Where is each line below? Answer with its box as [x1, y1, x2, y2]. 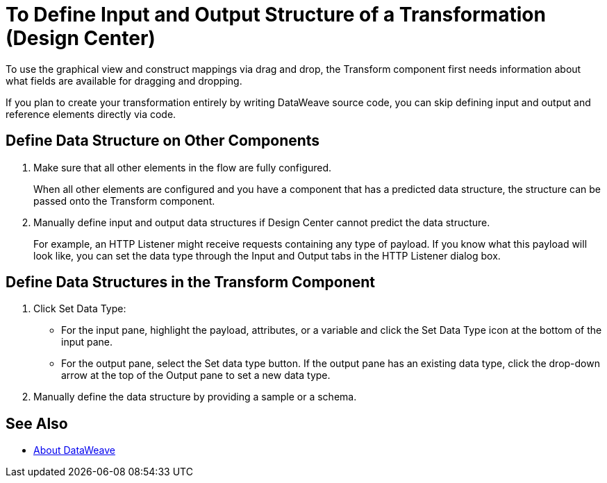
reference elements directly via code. [6, 108, 176, 120]
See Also [6, 414, 68, 432]
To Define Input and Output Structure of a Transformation [6, 3, 546, 26]
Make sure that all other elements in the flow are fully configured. [33, 161, 332, 173]
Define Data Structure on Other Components [6, 132, 320, 150]
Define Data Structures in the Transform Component [6, 273, 376, 291]
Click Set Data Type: [33, 303, 126, 315]
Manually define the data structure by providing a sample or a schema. [33, 391, 357, 403]
